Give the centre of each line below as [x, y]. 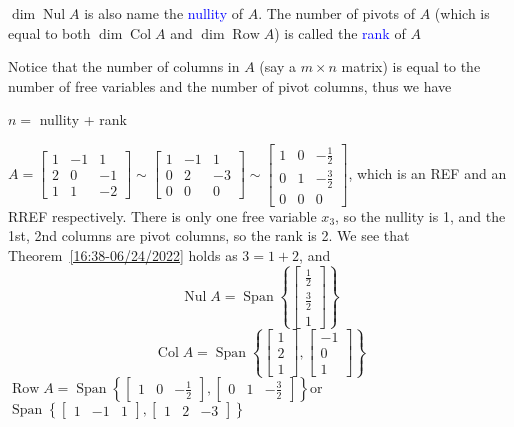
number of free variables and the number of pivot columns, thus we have [230, 85]
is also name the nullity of [164, 13]
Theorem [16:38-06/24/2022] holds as [123, 254]
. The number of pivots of [337, 13]
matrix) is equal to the [411, 66]
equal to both [49, 32]
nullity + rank [83, 119]
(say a [277, 66]
